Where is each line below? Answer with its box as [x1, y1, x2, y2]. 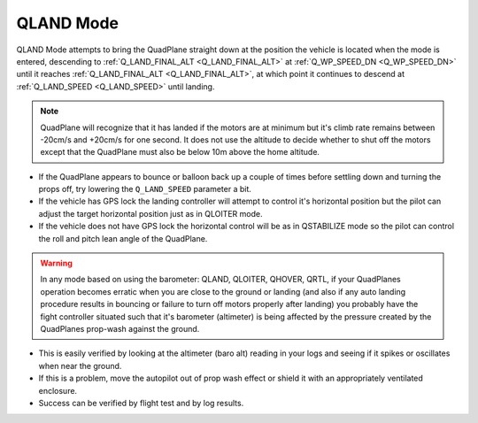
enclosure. [38, 385, 78, 396]
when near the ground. [38, 360, 122, 371]
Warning [40, 258, 73, 269]
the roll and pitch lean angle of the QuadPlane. [38, 233, 208, 243]
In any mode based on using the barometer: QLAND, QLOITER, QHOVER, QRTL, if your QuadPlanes [40, 274, 402, 285]
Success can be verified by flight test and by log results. [38, 397, 244, 408]
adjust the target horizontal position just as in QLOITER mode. [38, 208, 263, 219]
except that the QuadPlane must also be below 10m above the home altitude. [40, 147, 320, 158]
